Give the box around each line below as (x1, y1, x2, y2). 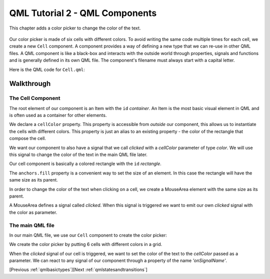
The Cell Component (9, 95, 60, 102)
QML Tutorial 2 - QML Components (9, 7, 157, 18)
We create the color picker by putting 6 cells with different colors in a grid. (9, 241, 162, 247)
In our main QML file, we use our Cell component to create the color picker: (9, 232, 167, 238)
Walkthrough (9, 79, 51, 88)
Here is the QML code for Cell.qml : (9, 66, 85, 72)
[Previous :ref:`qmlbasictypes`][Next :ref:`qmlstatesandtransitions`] (9, 266, 147, 272)
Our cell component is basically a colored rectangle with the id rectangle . (9, 160, 162, 167)
